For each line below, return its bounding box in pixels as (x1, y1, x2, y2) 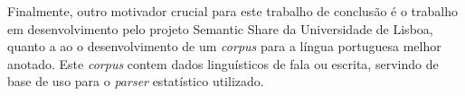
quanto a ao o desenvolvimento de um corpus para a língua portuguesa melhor (7, 37, 441, 56)
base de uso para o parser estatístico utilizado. (7, 72, 264, 91)
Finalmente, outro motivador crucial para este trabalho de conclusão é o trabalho (7, 2, 458, 20)
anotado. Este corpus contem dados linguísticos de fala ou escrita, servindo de (7, 54, 439, 73)
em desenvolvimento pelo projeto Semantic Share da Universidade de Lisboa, (7, 19, 433, 38)
